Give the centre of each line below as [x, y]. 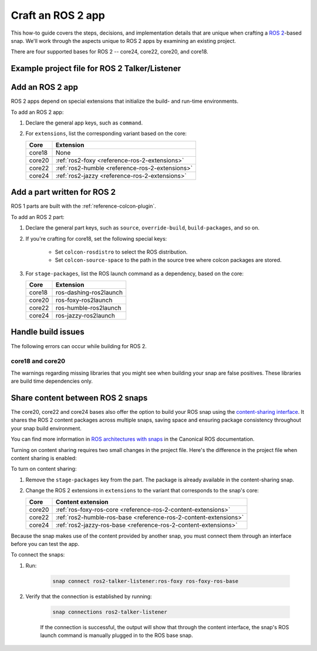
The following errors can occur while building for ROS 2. [79, 346]
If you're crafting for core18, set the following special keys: [96, 238]
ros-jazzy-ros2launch [85, 316]
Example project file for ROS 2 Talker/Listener [96, 68]
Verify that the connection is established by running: [89, 596]
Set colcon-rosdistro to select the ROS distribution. [121, 252]
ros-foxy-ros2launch [84, 301]
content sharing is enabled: [44, 458]
